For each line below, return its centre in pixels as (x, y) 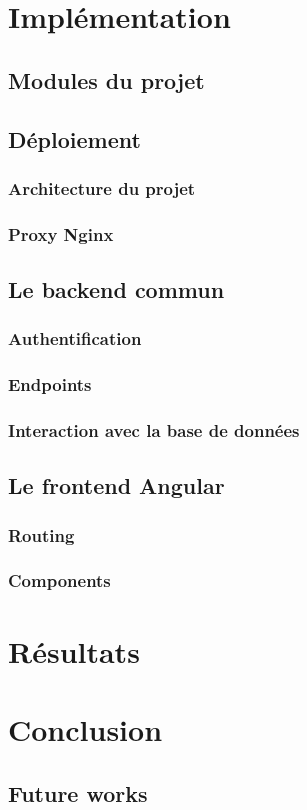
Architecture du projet (102, 187)
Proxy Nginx (61, 233)
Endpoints (50, 384)
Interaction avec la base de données (154, 430)
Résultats (74, 650)
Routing (41, 534)
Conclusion (85, 728)
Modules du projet (106, 79)
